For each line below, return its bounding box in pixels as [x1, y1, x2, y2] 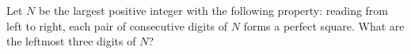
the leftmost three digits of [6, 33, 136, 49]
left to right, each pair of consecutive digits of [6, 17, 228, 34]
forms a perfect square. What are [243, 17, 405, 34]
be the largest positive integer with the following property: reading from [38, 2, 389, 18]
